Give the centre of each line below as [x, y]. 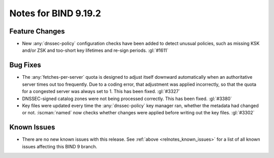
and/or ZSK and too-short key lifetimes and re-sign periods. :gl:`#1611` [95, 50]
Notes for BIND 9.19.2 [55, 13]
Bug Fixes [25, 65]
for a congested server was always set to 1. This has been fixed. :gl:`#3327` [101, 91]
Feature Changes [37, 31]
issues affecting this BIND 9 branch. [60, 146]
